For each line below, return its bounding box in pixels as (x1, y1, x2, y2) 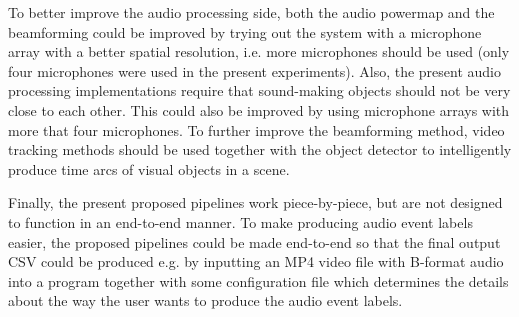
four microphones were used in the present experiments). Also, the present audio (8, 60, 502, 81)
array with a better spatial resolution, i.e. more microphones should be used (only (8, 41, 510, 62)
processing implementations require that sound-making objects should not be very (8, 80, 511, 101)
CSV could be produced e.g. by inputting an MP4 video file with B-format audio (8, 251, 504, 272)
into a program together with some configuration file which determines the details (8, 270, 509, 291)
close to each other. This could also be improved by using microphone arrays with (8, 99, 510, 120)
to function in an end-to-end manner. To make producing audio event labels (8, 211, 473, 232)
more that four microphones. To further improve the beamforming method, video (8, 119, 505, 140)
